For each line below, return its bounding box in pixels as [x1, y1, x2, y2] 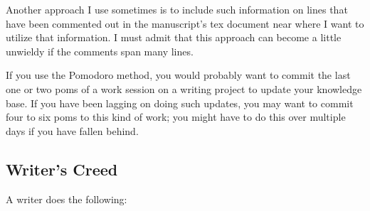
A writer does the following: [6, 191, 127, 206]
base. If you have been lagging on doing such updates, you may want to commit [6, 95, 354, 110]
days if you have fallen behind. [6, 123, 139, 138]
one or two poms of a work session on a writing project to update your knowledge [6, 81, 362, 96]
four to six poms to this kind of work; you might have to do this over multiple [6, 109, 346, 124]
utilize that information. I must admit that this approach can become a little [6, 30, 342, 45]
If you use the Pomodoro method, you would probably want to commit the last [6, 67, 351, 82]
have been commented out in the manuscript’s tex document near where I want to [6, 16, 364, 31]
